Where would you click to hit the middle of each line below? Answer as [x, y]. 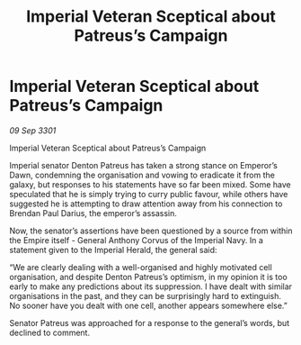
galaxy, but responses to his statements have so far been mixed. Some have [150, 184]
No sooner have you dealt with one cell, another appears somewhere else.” [148, 305]
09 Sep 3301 [33, 130]
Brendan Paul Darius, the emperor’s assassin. [93, 213]
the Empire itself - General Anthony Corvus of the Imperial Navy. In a [136, 240]
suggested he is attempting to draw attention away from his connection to [146, 204]
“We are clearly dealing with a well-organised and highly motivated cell [141, 267]
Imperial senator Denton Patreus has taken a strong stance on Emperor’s [144, 165]
